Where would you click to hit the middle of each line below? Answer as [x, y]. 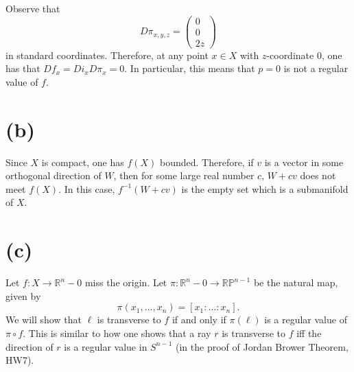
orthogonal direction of [54, 175]
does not [318, 175]
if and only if [199, 319]
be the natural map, [296, 282]
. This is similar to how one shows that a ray [117, 333]
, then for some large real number [184, 175]
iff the [309, 333]
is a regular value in [106, 346]
